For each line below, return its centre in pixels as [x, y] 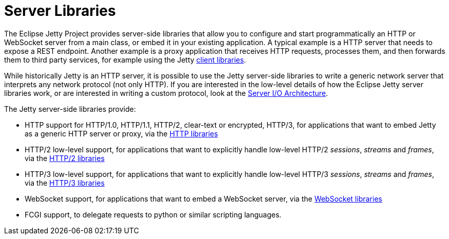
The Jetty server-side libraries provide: [70, 109]
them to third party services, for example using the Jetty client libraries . [125, 59]
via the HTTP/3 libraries [65, 183]
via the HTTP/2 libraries [65, 158]
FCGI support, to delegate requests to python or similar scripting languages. [153, 214]
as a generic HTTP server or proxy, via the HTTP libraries [121, 133]
